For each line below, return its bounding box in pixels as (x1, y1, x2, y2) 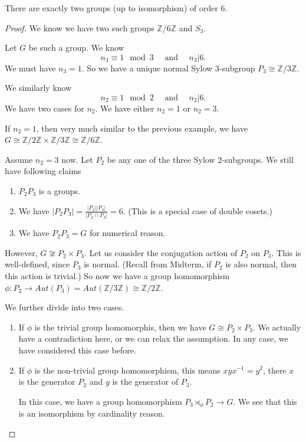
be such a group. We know (28, 41, 124, 54)
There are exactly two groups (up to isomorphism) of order (5, 2, 218, 14)
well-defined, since (5, 258, 70, 270)
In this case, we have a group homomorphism (18, 395, 182, 407)
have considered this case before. (18, 343, 136, 356)
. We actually (252, 320, 301, 333)
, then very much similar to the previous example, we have (36, 122, 248, 134)
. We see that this (233, 395, 297, 407)
